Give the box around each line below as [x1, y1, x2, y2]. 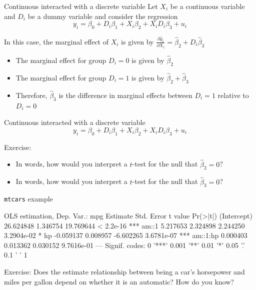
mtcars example [4, 193, 53, 204]
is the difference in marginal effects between [58, 90, 192, 100]
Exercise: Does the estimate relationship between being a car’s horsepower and [4, 266, 245, 277]
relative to [217, 90, 249, 100]
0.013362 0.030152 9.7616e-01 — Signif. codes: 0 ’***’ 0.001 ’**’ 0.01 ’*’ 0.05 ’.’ [4, 239, 245, 250]
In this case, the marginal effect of [4, 36, 108, 46]
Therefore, [15, 90, 47, 100]
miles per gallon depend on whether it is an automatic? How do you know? [4, 276, 234, 286]
